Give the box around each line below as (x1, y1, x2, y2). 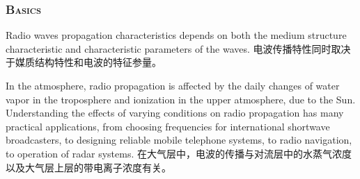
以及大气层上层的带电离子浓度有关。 (6, 160, 171, 174)
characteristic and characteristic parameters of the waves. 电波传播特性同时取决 (6, 41, 351, 56)
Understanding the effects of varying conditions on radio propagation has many (6, 105, 344, 120)
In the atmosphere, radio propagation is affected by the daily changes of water (6, 78, 340, 92)
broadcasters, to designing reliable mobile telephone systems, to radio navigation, (6, 133, 352, 147)
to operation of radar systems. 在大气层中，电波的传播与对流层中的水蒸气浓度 (6, 146, 352, 160)
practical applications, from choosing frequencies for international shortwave (6, 119, 330, 133)
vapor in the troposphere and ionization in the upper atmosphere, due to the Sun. (6, 92, 356, 106)
